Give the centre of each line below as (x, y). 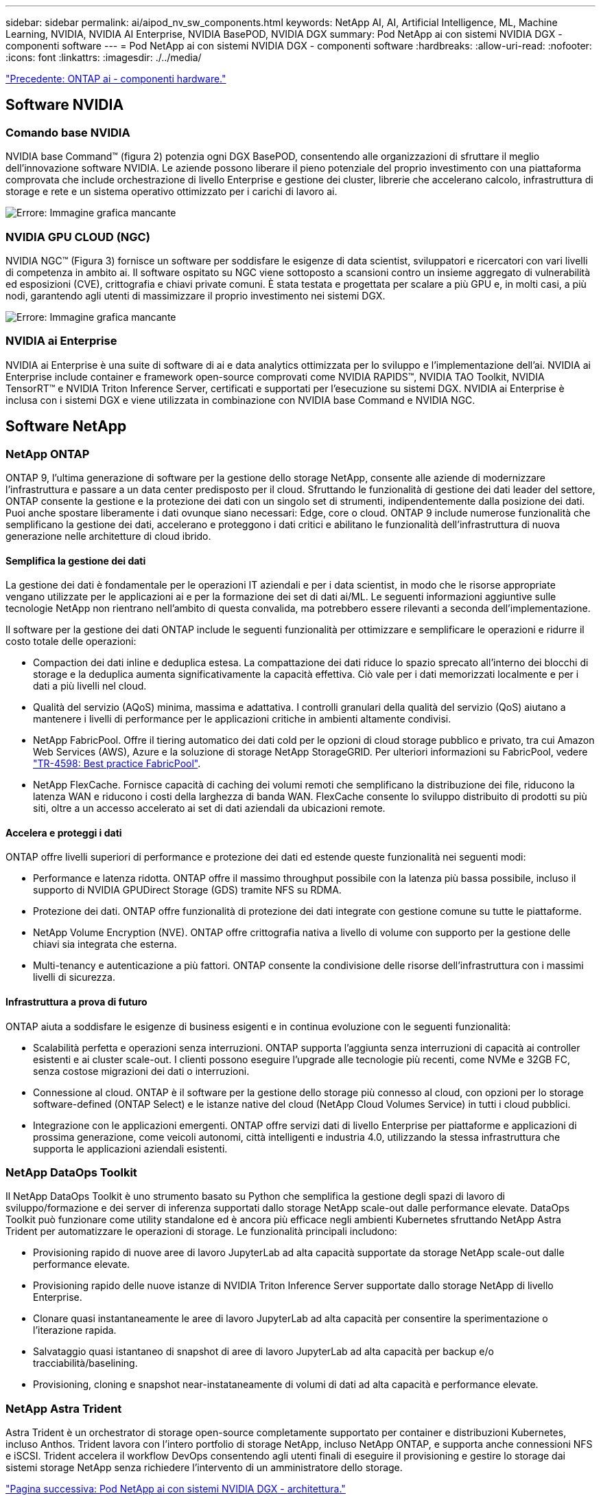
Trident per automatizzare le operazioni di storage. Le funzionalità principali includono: (201, 1231)
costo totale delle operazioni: (71, 641)
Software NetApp (66, 427)
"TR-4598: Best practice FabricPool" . (117, 764)
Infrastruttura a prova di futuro (76, 1001)
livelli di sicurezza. (74, 977)
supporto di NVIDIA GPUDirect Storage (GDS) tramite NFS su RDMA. (187, 890)
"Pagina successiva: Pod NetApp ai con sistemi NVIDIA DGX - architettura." (176, 1489)
